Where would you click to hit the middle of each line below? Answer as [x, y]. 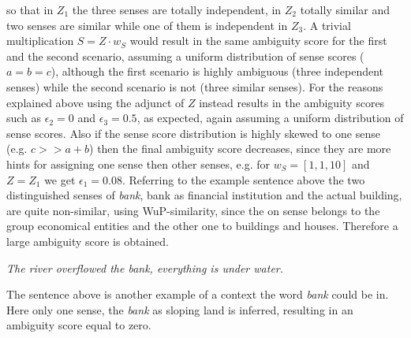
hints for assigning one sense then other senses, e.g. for [138, 163]
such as [24, 118]
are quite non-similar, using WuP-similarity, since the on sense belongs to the [193, 210]
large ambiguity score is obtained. [88, 241]
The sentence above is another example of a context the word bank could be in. [198, 294]
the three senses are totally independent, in [177, 9]
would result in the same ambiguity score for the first [258, 41]
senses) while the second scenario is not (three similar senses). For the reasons [195, 86]
